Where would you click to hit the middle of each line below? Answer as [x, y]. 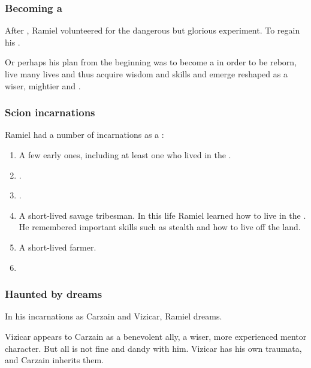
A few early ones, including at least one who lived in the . [125, 155]
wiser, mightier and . [43, 85]
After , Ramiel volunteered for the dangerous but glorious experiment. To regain [153, 30]
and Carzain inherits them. [55, 360]
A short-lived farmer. [58, 247]
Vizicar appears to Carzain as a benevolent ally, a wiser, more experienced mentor [156, 336]
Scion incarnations [50, 112]
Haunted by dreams [54, 294]
